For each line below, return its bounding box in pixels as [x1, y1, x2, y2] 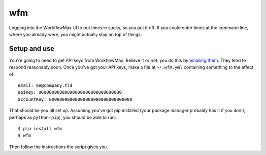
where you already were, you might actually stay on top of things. [9, 31, 142, 37]
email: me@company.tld [18, 83, 73, 88]
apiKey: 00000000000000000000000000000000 [18, 89, 122, 95]
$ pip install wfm [18, 126, 63, 131]
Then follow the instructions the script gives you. [9, 144, 108, 150]
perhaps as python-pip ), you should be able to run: [9, 114, 116, 120]
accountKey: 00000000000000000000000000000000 [18, 96, 133, 102]
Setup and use [9, 44, 55, 53]
